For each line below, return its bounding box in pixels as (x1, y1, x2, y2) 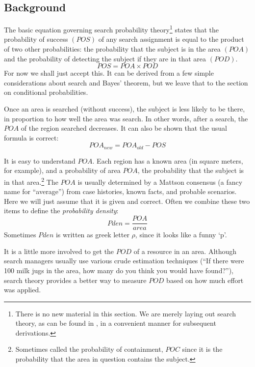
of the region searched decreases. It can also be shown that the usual (21, 123, 227, 133)
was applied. (4, 284, 41, 295)
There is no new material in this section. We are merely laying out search (15, 308, 236, 318)
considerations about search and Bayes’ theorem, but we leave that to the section (4, 77, 248, 87)
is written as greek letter (55, 229, 129, 240)
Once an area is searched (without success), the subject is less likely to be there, (4, 104, 245, 114)
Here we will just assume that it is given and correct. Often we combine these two (4, 196, 250, 206)
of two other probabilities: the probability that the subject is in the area (4, 44, 221, 54)
